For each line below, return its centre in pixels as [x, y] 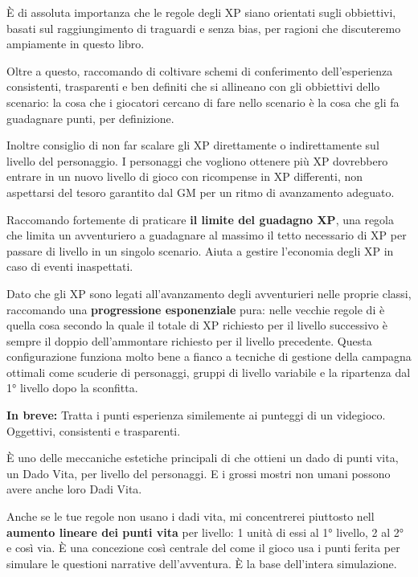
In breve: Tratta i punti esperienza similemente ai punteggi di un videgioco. [196, 415]
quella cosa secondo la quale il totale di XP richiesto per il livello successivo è [197, 325]
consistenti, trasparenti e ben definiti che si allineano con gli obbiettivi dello [193, 86]
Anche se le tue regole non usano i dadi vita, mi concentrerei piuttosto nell [191, 516]
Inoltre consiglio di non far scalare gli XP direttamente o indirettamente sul [193, 145]
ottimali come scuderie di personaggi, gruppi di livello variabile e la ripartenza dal [209, 372]
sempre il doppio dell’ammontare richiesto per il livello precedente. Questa [189, 340]
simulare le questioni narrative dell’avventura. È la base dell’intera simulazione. [202, 563]
